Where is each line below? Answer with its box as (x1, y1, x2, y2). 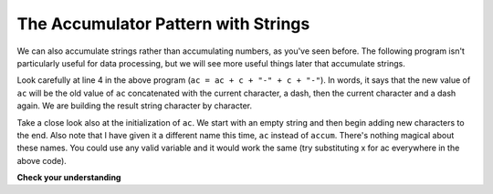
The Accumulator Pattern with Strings (16, 14, 310, 34)
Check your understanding (16, 172, 121, 183)
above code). (16, 155, 68, 166)
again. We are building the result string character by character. (16, 100, 253, 111)
